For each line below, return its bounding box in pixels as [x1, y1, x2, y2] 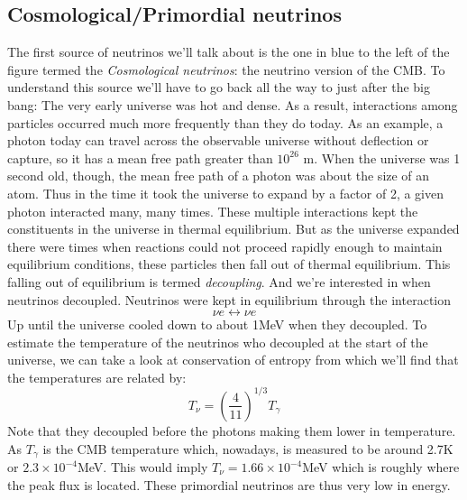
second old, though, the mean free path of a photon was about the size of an [7, 166, 430, 185]
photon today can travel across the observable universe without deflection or [7, 131, 429, 150]
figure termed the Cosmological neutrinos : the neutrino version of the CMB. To [7, 60, 445, 79]
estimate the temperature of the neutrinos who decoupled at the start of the [7, 332, 428, 351]
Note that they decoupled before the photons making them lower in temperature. [7, 421, 456, 440]
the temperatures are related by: [7, 367, 187, 386]
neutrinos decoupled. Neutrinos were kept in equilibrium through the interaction [7, 290, 451, 309]
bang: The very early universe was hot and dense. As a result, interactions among [7, 95, 458, 114]
